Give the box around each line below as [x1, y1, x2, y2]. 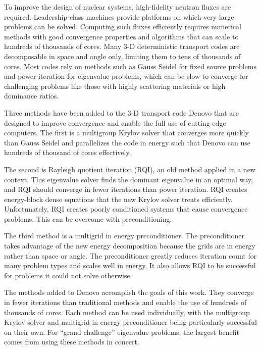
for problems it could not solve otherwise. [4, 270, 132, 280]
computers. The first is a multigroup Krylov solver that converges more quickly [4, 127, 249, 138]
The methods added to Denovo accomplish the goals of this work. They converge [4, 287, 254, 297]
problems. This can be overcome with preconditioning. [4, 213, 172, 224]
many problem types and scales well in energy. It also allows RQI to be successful [4, 260, 256, 271]
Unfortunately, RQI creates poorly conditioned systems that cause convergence [4, 204, 248, 214]
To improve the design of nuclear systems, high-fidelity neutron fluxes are [4, 2, 231, 12]
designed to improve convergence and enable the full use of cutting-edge [4, 117, 226, 128]
